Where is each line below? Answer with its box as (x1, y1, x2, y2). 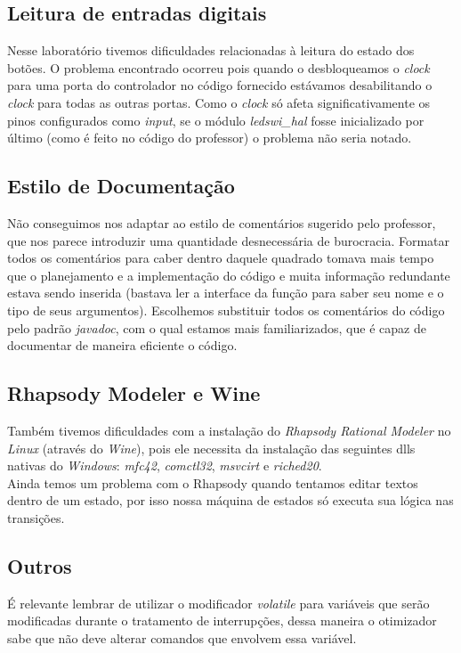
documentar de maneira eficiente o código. (7, 336, 238, 355)
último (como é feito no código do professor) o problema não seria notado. (7, 128, 412, 147)
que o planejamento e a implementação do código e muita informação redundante (7, 265, 450, 284)
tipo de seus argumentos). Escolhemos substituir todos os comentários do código (7, 300, 445, 319)
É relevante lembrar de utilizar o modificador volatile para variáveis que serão (7, 593, 430, 612)
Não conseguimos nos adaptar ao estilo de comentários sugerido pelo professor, (7, 213, 436, 232)
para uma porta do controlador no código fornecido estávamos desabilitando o (7, 76, 433, 94)
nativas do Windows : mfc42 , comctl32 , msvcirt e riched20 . (7, 456, 322, 475)
